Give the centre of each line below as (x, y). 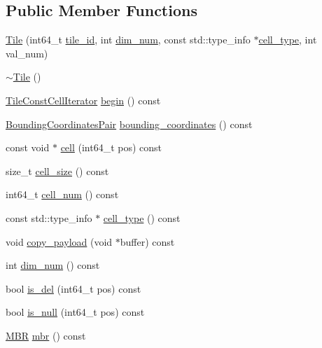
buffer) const (147, 241)
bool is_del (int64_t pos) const (73, 288)
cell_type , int (288, 40)
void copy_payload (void (59, 241)
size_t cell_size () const (57, 170)
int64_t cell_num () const (62, 194)
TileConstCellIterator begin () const (83, 100)
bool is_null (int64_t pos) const (75, 312)
